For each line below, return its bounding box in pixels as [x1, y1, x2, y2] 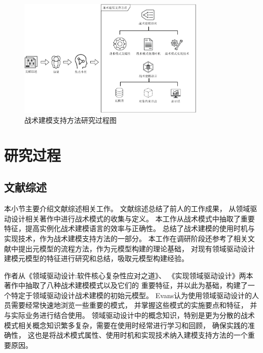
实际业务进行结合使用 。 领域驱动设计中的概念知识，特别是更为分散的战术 [11, 310, 255, 320]
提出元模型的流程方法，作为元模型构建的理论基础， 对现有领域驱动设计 [18, 243, 255, 253]
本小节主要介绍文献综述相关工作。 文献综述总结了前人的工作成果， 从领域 [4, 203, 250, 214]
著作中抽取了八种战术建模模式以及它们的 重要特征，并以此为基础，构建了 [4, 280, 248, 291]
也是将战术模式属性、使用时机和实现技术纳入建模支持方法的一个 [34, 330, 248, 340]
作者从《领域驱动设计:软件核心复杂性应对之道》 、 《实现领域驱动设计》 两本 [4, 270, 253, 280]
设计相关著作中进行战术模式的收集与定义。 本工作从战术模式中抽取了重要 [11, 213, 255, 223]
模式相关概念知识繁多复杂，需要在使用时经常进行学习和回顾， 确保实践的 [4, 319, 248, 330]
